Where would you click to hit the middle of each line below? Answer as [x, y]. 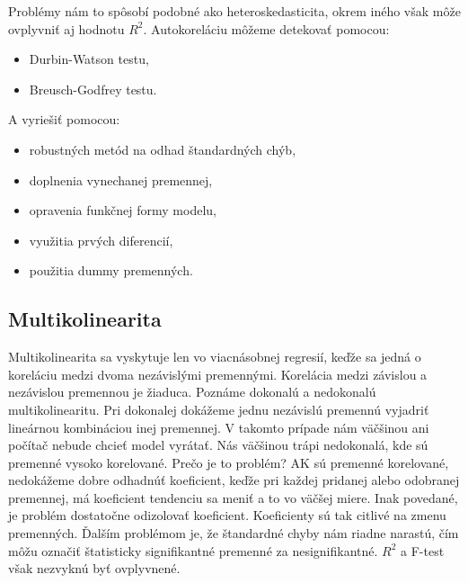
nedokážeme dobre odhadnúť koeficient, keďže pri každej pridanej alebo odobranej [234, 480]
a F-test [423, 550]
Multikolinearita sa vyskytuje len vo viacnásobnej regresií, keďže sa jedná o [215, 357]
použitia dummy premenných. [111, 270]
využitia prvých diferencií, [101, 240]
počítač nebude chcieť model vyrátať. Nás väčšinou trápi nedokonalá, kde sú [218, 445]
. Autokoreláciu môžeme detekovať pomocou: [266, 28]
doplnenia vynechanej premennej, [121, 179]
